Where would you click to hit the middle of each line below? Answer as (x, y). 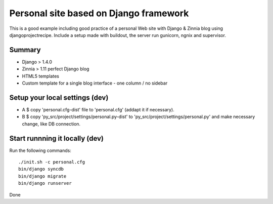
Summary (25, 50)
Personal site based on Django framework (99, 13)
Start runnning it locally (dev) (56, 138)
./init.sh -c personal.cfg (52, 162)
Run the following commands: (40, 150)
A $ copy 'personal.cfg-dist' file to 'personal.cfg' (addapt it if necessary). (98, 109)
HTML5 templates (40, 76)
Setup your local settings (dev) (59, 97)
